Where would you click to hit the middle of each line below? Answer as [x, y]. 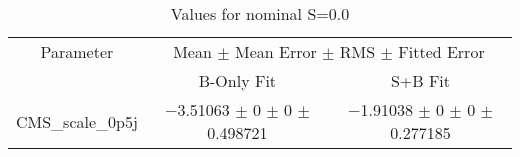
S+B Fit [420, 80]
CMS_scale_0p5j [77, 121]
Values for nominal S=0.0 [260, 13]
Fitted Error [441, 51]
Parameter [77, 51]
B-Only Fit [237, 80]
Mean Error [275, 51]
